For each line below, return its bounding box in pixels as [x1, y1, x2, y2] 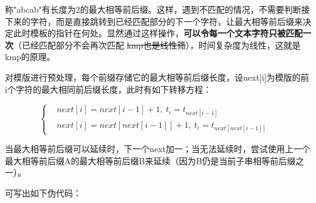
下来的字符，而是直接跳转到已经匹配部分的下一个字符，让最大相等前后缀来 [5, 15, 303, 27]
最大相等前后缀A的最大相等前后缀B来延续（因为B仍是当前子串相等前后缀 [5, 154, 296, 167]
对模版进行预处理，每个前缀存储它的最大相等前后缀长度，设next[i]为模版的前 [5, 70, 309, 83]
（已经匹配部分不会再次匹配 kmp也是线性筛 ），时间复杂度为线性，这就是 [13, 38, 301, 51]
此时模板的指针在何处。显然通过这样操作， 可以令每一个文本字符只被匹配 [13, 27, 303, 39]
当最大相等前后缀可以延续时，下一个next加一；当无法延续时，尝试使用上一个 [5, 142, 311, 155]
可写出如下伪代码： [5, 186, 81, 199]
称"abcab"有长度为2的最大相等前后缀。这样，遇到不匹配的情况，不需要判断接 [5, 3, 310, 15]
